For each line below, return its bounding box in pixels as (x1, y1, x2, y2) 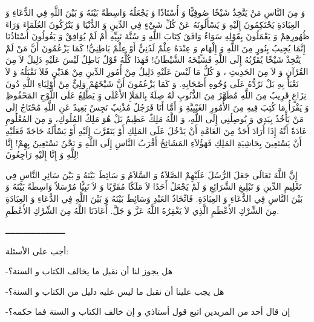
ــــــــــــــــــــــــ (5, 224, 65, 237)
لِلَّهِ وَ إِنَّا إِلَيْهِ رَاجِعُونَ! (5, 148, 79, 161)
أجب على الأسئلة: (5, 244, 69, 257)
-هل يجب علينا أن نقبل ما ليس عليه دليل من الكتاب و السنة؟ (5, 285, 224, 297)
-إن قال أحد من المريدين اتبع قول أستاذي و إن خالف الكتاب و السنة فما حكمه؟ (5, 305, 290, 318)
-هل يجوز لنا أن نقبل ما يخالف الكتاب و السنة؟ (5, 265, 173, 277)
